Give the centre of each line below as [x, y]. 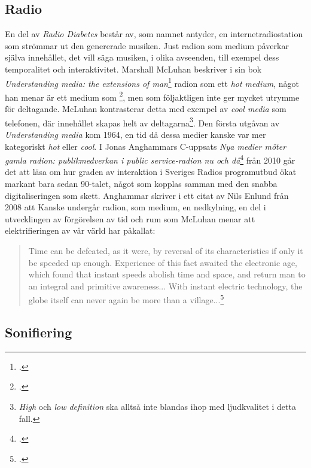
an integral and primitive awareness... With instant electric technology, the [165, 286]
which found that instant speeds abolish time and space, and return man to [167, 274]
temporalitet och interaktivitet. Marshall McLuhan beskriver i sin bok [133, 69]
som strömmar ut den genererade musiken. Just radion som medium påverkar [147, 45]
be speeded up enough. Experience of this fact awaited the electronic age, [163, 262]
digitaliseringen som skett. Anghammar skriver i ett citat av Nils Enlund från [147, 195]
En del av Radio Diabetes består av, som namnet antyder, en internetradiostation [154, 34]
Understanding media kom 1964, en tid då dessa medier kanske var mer [135, 134]
